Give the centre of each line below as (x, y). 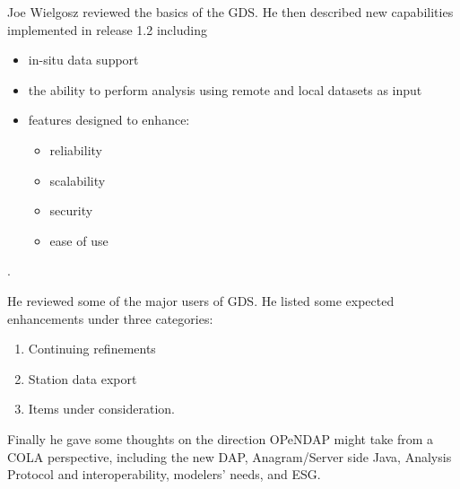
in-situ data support (83, 60)
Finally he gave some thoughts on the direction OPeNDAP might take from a (221, 438)
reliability (76, 149)
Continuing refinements (92, 349)
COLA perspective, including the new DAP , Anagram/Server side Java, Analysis (230, 456)
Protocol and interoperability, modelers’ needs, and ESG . (164, 474)
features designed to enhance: (109, 120)
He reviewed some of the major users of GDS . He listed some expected (201, 300)
